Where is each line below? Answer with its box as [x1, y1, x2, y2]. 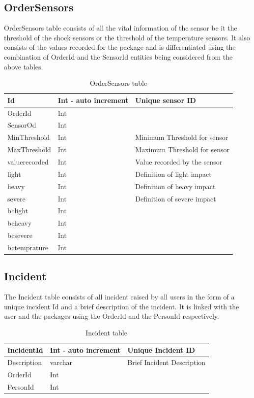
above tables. [4, 61, 43, 71]
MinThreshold [7, 132, 50, 142]
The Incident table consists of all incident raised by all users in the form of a [4, 292, 235, 302]
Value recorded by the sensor [135, 156, 223, 166]
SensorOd [7, 120, 36, 130]
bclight [7, 205, 28, 216]
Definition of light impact [135, 168, 212, 179]
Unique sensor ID [135, 95, 196, 105]
